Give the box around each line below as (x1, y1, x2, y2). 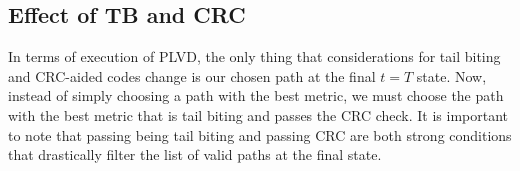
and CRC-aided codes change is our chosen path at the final (8, 65, 376, 86)
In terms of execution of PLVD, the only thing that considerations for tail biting (8, 46, 501, 67)
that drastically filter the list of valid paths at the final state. (8, 144, 382, 165)
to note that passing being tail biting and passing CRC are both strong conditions (8, 124, 512, 145)
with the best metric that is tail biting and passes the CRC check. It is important (8, 104, 509, 125)
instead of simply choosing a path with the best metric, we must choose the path (8, 85, 504, 106)
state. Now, (416, 65, 487, 86)
